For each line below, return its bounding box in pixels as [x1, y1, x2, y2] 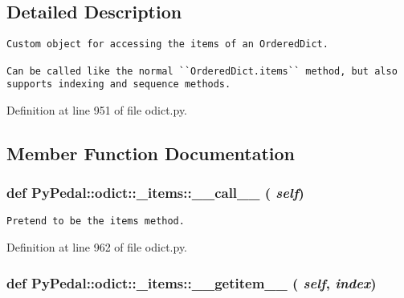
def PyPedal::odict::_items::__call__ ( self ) [6, 183, 304, 203]
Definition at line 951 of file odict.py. [6, 101, 188, 118]
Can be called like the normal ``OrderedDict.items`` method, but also [6, 65, 398, 77]
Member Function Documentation [6, 140, 296, 165]
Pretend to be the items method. [6, 215, 185, 228]
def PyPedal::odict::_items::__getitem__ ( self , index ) [6, 272, 377, 292]
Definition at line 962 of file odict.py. [6, 239, 188, 256]
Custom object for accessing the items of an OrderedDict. [6, 38, 329, 50]
